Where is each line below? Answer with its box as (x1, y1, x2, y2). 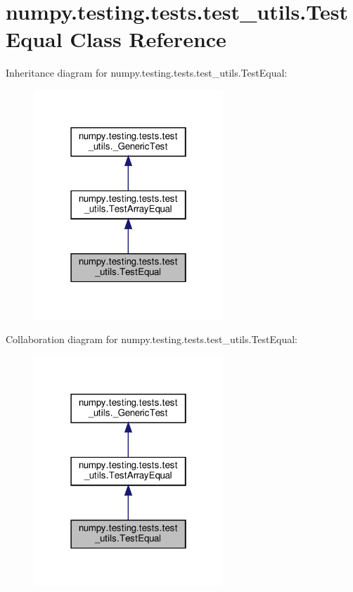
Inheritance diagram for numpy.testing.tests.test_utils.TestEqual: (6, 65, 288, 80)
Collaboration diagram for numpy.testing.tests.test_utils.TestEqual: (6, 332, 298, 347)
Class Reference (70, 25, 226, 53)
